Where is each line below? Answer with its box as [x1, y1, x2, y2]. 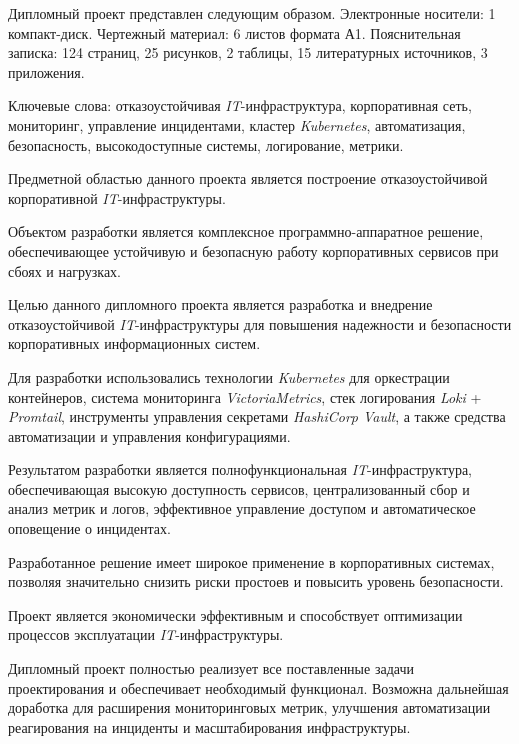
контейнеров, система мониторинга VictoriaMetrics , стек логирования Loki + [8, 386, 482, 407]
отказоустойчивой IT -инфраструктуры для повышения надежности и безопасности [8, 313, 512, 334]
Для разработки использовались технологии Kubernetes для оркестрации [8, 366, 450, 387]
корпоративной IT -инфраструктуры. [8, 187, 226, 208]
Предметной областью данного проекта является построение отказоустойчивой [8, 168, 488, 189]
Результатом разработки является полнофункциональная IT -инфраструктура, [8, 459, 473, 480]
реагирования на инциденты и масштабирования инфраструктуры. [8, 716, 411, 737]
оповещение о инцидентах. [8, 518, 171, 539]
